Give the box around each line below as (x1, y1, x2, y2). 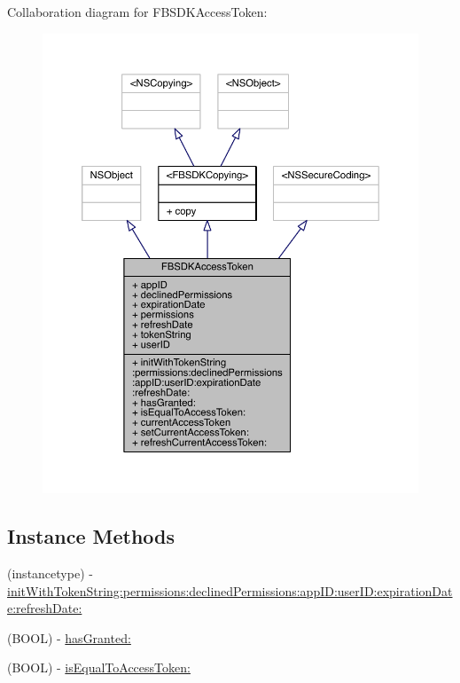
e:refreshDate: (7, 599, 82, 617)
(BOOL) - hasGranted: (7, 628, 131, 647)
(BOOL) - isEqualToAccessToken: (7, 658, 191, 677)
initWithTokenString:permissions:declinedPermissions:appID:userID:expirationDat (7, 581, 453, 600)
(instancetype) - (7, 564, 93, 583)
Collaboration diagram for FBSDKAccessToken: (7, 3, 268, 20)
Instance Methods (7, 522, 175, 550)
